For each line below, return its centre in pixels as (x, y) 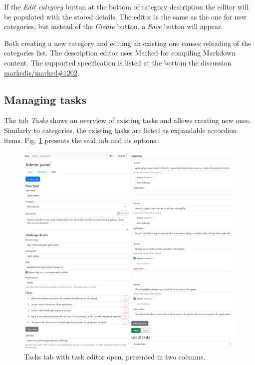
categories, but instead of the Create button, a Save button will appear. (114, 26)
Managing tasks (45, 99)
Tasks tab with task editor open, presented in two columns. (115, 356)
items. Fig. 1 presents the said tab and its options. (81, 140)
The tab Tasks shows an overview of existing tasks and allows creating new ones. (127, 120)
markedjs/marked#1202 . (42, 72)
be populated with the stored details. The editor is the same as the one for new (126, 16)
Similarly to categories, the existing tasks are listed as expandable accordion (121, 130)
